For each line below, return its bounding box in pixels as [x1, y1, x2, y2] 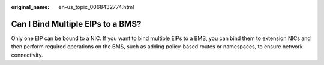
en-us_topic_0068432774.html [58, 4, 134, 10]
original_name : [11, 4, 50, 10]
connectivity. [11, 51, 43, 58]
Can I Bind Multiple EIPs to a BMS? [11, 18, 142, 29]
